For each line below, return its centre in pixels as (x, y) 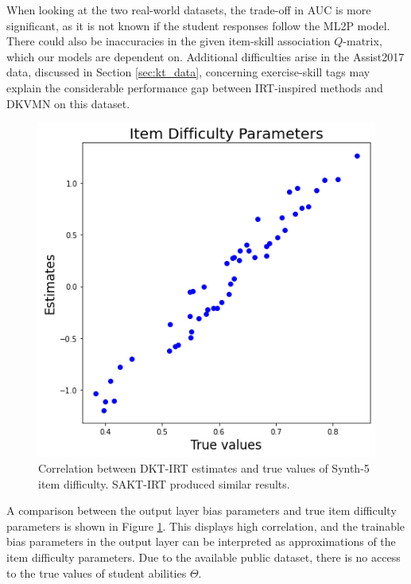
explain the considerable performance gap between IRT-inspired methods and (195, 87)
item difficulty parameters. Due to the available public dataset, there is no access (204, 557)
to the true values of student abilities (97, 572)
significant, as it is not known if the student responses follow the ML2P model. (198, 25)
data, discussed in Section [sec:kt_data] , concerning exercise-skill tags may (188, 72)
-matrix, (363, 41)
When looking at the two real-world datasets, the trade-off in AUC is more (189, 10)
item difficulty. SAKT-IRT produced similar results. (164, 483)
